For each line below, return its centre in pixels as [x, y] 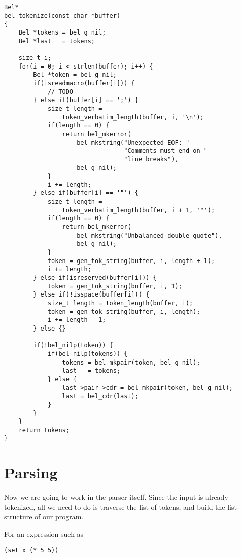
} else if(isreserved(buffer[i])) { [95, 278]
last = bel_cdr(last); [100, 396]
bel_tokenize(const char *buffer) [62, 15]
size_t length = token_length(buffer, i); [120, 303]
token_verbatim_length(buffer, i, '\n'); [133, 117]
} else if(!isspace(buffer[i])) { [91, 295]
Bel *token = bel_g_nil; [75, 75]
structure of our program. [44, 517]
